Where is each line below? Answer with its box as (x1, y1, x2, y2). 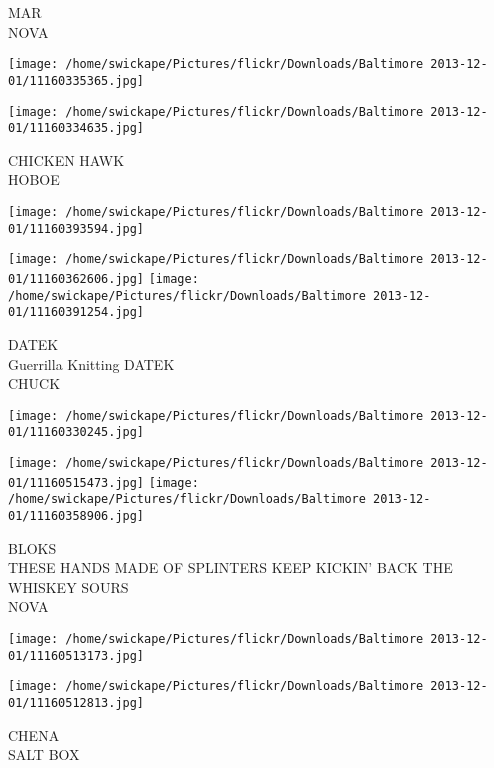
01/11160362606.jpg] (8, 271, 145, 286)
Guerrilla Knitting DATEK (8, 353, 175, 374)
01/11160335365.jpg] (8, 73, 145, 88)
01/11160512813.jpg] (8, 696, 145, 710)
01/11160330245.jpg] (8, 425, 145, 440)
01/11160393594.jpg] (8, 221, 145, 236)
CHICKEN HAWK (8, 149, 125, 170)
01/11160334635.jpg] (8, 121, 145, 136)
